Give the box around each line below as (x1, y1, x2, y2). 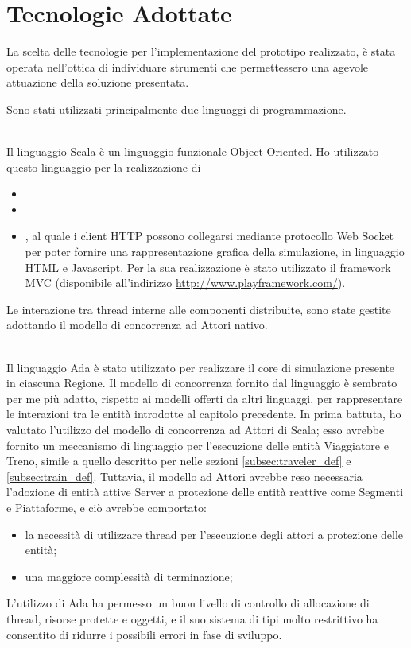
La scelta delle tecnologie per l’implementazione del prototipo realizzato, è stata (6, 43, 396, 60)
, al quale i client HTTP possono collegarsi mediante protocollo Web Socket (25, 227, 394, 244)
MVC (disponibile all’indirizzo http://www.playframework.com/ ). (25, 274, 346, 291)
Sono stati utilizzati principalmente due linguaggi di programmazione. (6, 100, 347, 117)
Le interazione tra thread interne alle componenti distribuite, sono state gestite (6, 301, 391, 317)
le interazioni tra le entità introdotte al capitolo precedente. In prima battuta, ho (6, 405, 401, 422)
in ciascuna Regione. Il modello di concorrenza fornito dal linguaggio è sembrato (6, 374, 397, 391)
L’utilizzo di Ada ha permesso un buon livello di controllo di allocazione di (6, 595, 370, 611)
